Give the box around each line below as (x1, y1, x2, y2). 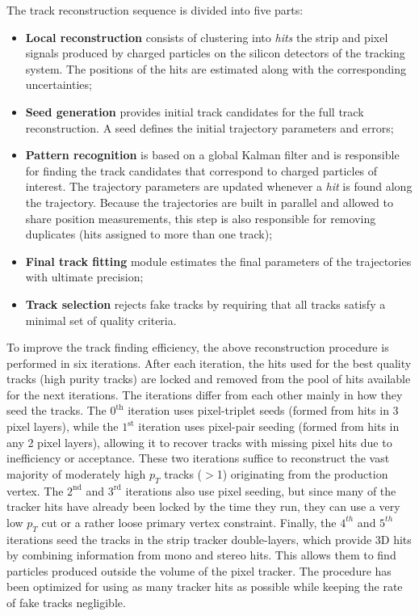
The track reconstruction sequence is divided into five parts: (6, 2, 304, 18)
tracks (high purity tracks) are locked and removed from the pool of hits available (6, 370, 411, 387)
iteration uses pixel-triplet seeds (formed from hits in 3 (128, 402, 399, 419)
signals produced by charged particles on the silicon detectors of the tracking (25, 44, 405, 61)
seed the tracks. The (6, 402, 107, 419)
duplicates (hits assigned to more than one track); (25, 226, 273, 243)
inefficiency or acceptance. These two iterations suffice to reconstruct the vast (6, 449, 390, 466)
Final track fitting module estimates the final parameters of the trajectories (25, 252, 412, 269)
